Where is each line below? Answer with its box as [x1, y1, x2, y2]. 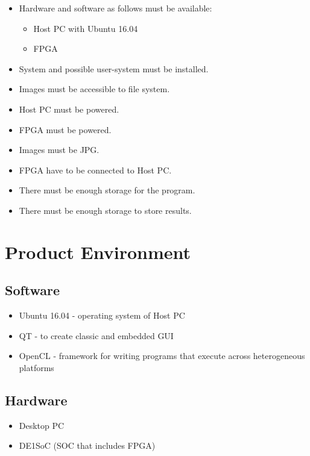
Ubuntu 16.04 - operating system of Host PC [19, 309, 185, 322]
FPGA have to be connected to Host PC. [19, 163, 172, 176]
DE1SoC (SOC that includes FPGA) [19, 439, 156, 452]
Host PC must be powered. [19, 102, 119, 115]
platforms [19, 361, 54, 373]
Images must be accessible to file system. [19, 83, 170, 95]
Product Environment [5, 239, 191, 264]
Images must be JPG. [19, 143, 100, 156]
